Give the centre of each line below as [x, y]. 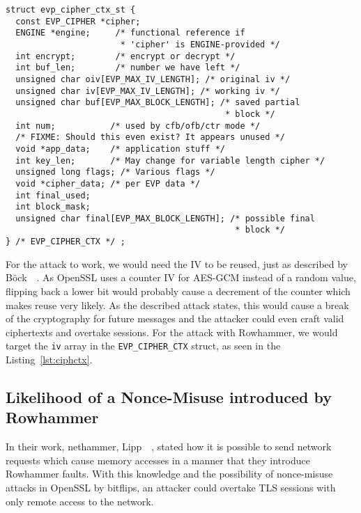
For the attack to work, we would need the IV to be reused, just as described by [177, 263]
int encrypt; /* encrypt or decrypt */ [125, 56]
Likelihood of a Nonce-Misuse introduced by [169, 396]
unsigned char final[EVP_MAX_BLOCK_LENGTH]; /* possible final [165, 218]
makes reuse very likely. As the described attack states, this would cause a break [177, 305]
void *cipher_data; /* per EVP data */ [108, 183]
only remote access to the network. [80, 501]
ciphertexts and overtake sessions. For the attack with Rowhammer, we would [172, 332]
